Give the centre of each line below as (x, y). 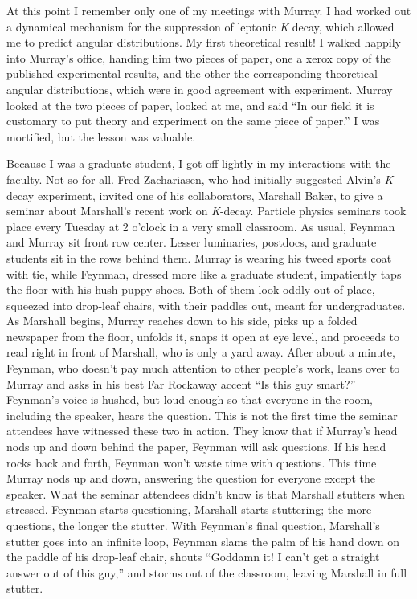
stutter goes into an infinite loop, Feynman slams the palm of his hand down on (203, 541)
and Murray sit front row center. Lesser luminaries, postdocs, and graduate (192, 242)
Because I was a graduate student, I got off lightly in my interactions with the (199, 163)
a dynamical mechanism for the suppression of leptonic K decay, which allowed (200, 26)
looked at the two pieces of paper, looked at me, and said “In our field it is (190, 105)
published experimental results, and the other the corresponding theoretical (192, 73)
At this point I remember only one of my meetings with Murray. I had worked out (209, 10)
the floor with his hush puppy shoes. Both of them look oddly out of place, (191, 289)
